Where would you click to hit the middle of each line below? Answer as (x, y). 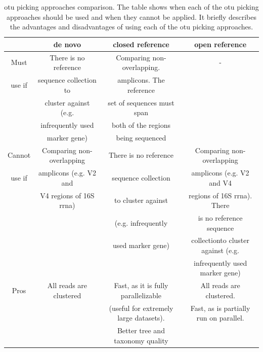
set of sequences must (141, 102)
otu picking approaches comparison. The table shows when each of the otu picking (131, 7)
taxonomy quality (141, 340)
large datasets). (141, 318)
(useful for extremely (141, 308)
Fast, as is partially (220, 308)
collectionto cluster (221, 240)
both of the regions (141, 125)
